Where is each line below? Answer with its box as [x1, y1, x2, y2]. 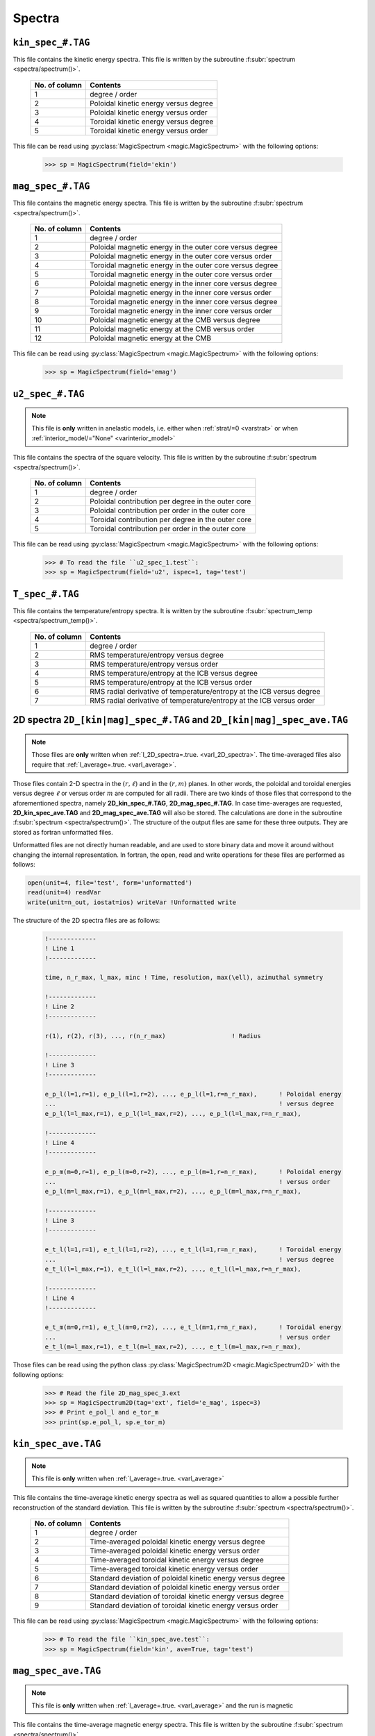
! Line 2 [44, 1003, 75, 1010]
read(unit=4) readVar [27, 889, 101, 896]
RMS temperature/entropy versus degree [89, 650, 224, 660]
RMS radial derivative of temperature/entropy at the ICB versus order [89, 695, 315, 705]
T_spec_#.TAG [12, 588, 79, 600]
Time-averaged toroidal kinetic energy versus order [89, 1564, 258, 1574]
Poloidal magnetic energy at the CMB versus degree [89, 315, 260, 325]
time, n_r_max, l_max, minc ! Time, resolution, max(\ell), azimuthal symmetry [44, 974, 324, 982]
